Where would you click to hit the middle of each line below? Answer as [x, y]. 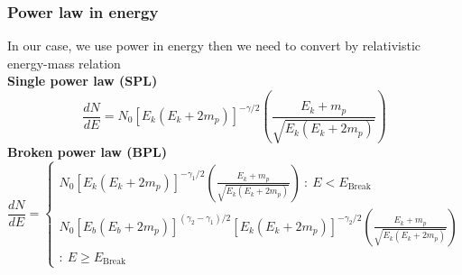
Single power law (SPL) [83, 81]
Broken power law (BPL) [87, 152]
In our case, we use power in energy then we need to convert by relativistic [214, 46]
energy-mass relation [64, 63]
